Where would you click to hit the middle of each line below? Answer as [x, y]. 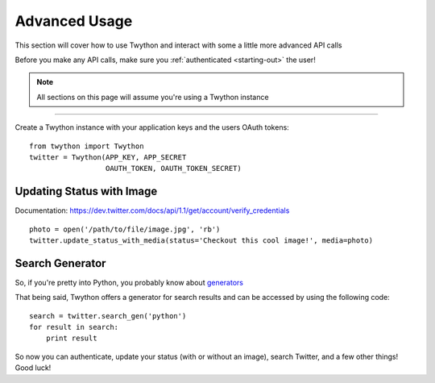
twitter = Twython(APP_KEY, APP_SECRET [108, 157]
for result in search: [74, 327]
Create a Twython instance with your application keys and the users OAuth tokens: [152, 127]
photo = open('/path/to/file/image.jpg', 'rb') [125, 229]
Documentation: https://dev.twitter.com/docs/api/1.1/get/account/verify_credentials [152, 210]
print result [71, 338]
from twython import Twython [87, 146]
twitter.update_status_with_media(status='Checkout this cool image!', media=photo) [201, 240]
